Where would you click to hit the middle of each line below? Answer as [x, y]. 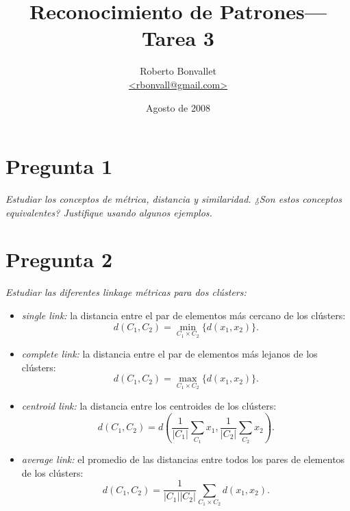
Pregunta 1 [59, 166]
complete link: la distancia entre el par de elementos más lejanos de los [170, 354]
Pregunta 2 [59, 259]
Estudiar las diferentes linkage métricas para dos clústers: [126, 292]
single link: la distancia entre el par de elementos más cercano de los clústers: [184, 315]
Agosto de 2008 [178, 107]
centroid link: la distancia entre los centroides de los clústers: [149, 405]
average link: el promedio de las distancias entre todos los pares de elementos [183, 459]
